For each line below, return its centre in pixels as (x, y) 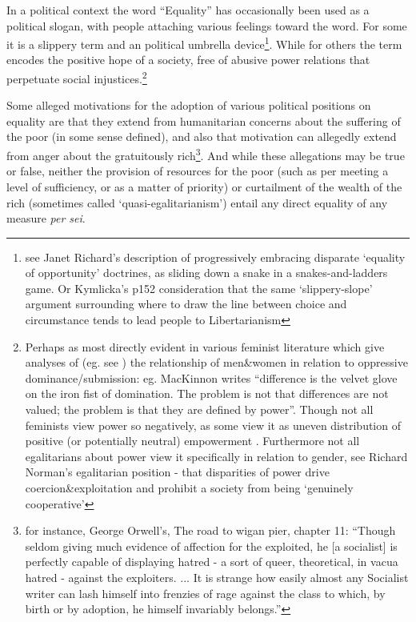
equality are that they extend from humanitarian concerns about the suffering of (204, 120)
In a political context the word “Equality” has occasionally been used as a (188, 10)
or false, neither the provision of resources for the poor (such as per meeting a (198, 171)
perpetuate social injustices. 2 (77, 77)
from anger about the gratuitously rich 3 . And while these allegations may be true (206, 154)
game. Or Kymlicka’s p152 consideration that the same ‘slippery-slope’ (199, 288)
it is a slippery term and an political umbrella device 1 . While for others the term (204, 43)
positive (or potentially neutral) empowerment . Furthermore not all (192, 441)
